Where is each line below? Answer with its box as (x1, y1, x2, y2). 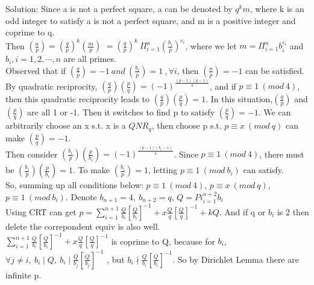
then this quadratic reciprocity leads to (5, 93, 150, 105)
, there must (259, 147, 304, 160)
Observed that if (5, 64, 66, 76)
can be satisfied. (245, 64, 304, 76)
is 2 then (277, 205, 309, 218)
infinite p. (5, 268, 42, 281)
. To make (73, 164, 110, 176)
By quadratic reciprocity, (5, 79, 98, 92)
